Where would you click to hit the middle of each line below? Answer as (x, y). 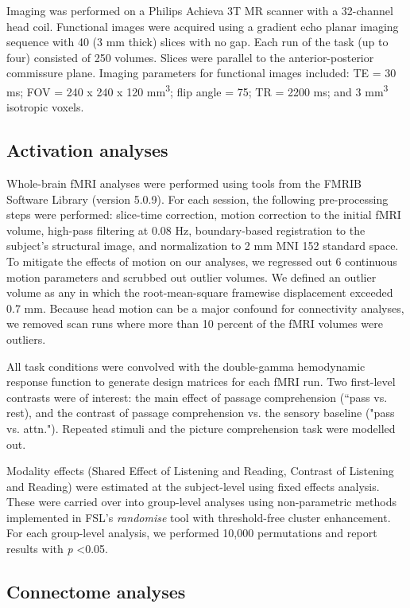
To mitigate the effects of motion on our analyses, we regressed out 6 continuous (202, 261)
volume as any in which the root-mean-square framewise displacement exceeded (200, 292)
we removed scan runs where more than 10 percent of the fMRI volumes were (195, 323)
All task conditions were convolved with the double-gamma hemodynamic (186, 366)
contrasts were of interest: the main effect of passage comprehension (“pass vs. (197, 397)
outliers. (26, 339)
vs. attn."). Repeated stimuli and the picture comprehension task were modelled (201, 428)
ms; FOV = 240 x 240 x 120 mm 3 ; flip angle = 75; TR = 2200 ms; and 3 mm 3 (197, 90)
